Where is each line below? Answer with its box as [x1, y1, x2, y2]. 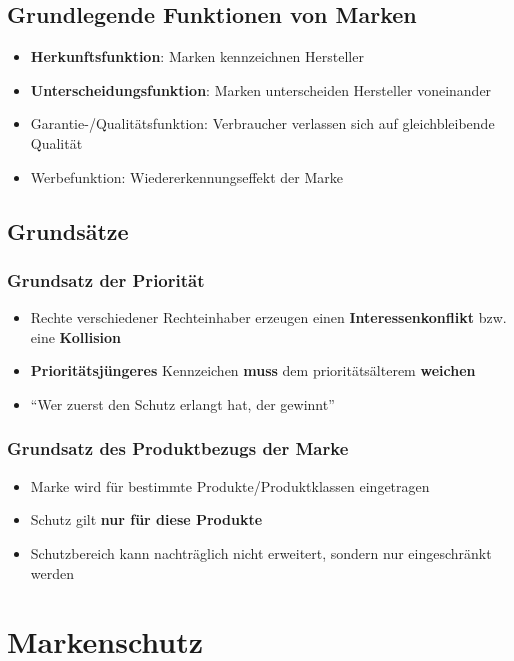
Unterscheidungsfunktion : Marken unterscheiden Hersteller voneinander [30, 79, 492, 100]
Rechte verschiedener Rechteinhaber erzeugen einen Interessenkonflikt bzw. [30, 307, 507, 328]
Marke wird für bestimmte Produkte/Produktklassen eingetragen [30, 475, 430, 496]
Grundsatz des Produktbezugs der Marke [7, 436, 349, 461]
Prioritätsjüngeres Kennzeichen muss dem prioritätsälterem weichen [30, 360, 476, 381]
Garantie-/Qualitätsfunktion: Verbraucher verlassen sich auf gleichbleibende [30, 113, 495, 134]
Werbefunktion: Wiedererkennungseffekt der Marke [30, 166, 343, 187]
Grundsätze [7, 215, 129, 246]
